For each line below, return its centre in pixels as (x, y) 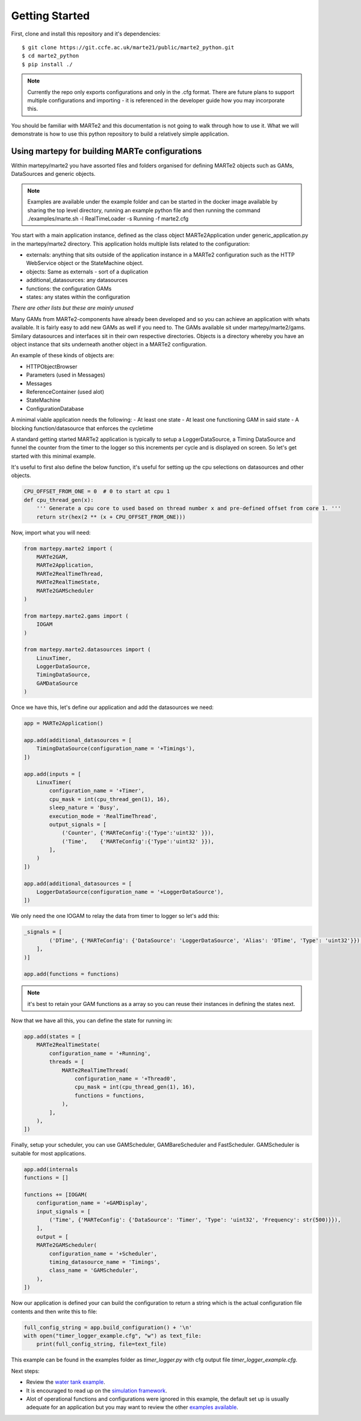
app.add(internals (51, 1169)
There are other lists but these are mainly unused (72, 308)
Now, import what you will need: (51, 532)
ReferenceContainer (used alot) (65, 392)
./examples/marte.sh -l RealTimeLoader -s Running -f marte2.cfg (108, 218)
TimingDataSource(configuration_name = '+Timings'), (116, 749)
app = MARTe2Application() (63, 723)
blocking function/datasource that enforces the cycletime (82, 428)
